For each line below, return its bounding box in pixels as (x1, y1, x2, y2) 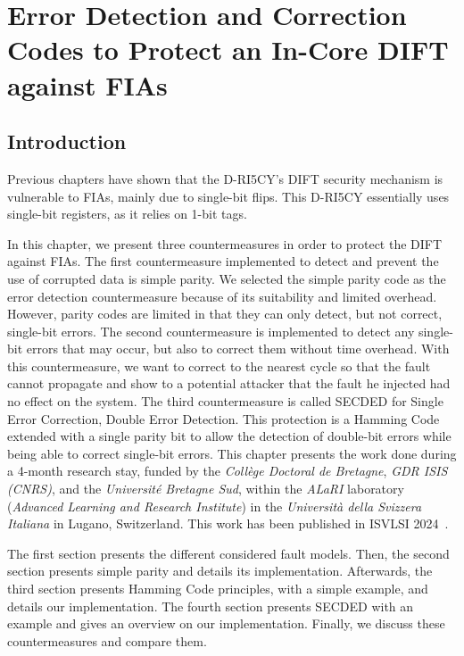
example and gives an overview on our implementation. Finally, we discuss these (7, 614, 445, 633)
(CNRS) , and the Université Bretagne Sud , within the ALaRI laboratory (7, 479, 404, 498)
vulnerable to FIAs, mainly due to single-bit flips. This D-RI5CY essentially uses (7, 187, 450, 205)
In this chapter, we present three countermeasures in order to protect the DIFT (7, 234, 443, 253)
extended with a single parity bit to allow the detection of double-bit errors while (7, 427, 452, 445)
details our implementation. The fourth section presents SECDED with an (7, 596, 414, 615)
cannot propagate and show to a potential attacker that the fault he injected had (7, 374, 451, 393)
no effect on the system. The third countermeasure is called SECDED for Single (7, 392, 443, 411)
